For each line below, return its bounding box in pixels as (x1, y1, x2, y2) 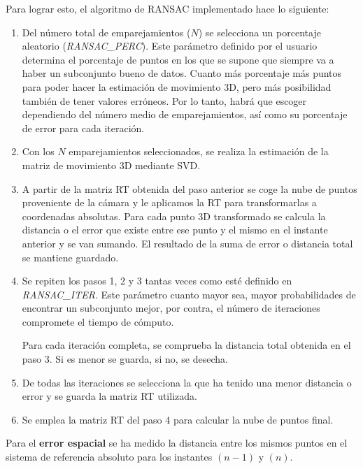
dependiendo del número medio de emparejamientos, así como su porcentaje (22, 107, 348, 122)
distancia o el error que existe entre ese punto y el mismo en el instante (22, 222, 328, 237)
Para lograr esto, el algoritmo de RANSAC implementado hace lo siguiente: (6, 1, 329, 15)
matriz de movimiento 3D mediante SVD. (22, 157, 201, 172)
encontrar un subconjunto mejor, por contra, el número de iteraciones (22, 301, 320, 315)
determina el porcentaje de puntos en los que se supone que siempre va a (22, 52, 334, 66)
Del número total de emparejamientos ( (22, 24, 191, 39)
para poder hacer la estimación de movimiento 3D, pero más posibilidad (22, 79, 332, 94)
